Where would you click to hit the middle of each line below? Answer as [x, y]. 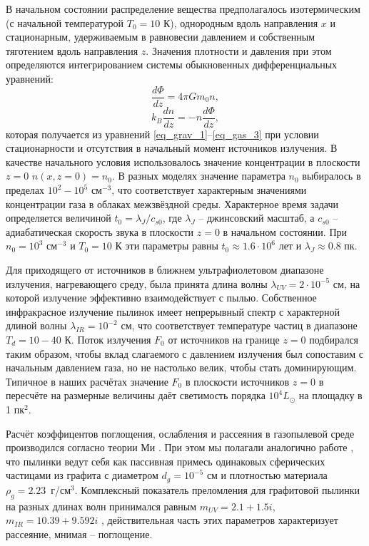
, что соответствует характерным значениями [209, 190]
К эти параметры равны [167, 246]
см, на [347, 283]
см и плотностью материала [267, 475]
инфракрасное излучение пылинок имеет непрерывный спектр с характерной [173, 311]
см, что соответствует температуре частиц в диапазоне [239, 325]
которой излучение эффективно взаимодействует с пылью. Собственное [161, 298]
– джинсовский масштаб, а [257, 218]
